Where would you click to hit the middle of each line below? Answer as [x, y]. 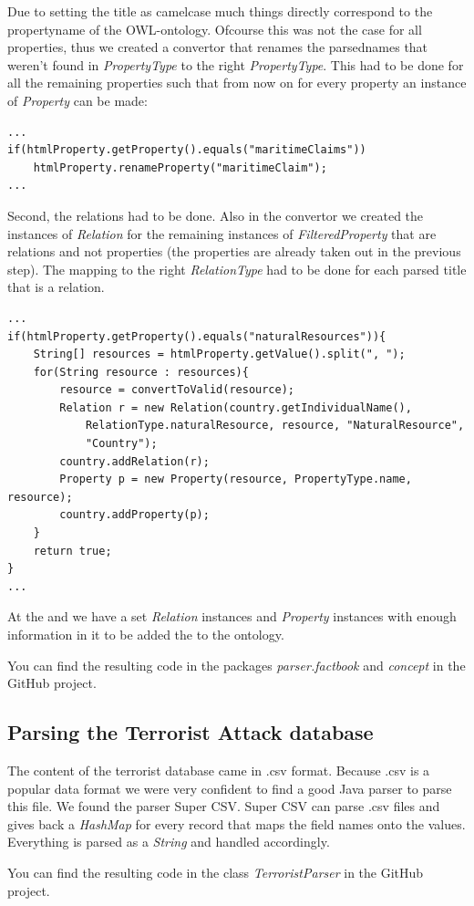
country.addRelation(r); [134, 461]
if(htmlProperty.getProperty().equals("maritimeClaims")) [187, 150]
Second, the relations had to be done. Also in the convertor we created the [216, 215]
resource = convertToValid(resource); [177, 390]
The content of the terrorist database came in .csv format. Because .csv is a [219, 770]
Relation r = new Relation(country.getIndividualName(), [236, 407]
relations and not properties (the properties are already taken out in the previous [234, 251]
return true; [72, 551]
